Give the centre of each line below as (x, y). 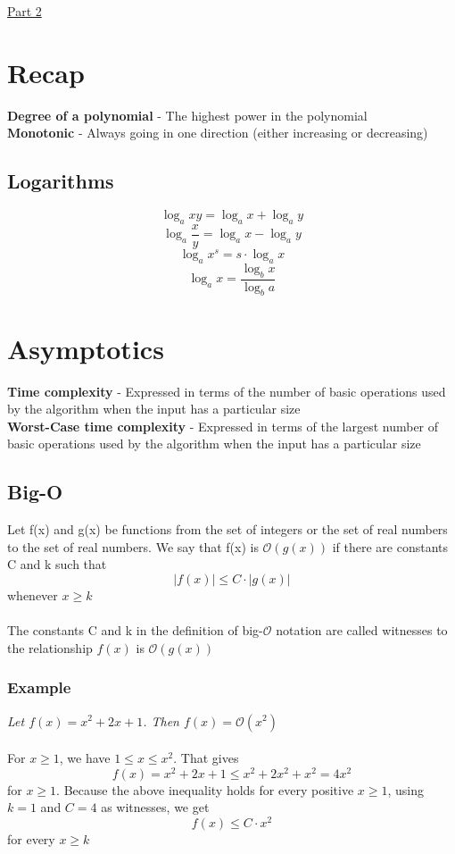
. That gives (206, 758)
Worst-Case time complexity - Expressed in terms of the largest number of (223, 426)
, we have (85, 758)
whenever (33, 594)
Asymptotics (86, 348)
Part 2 (25, 11)
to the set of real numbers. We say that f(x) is (133, 546)
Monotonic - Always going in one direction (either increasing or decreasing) (218, 133)
